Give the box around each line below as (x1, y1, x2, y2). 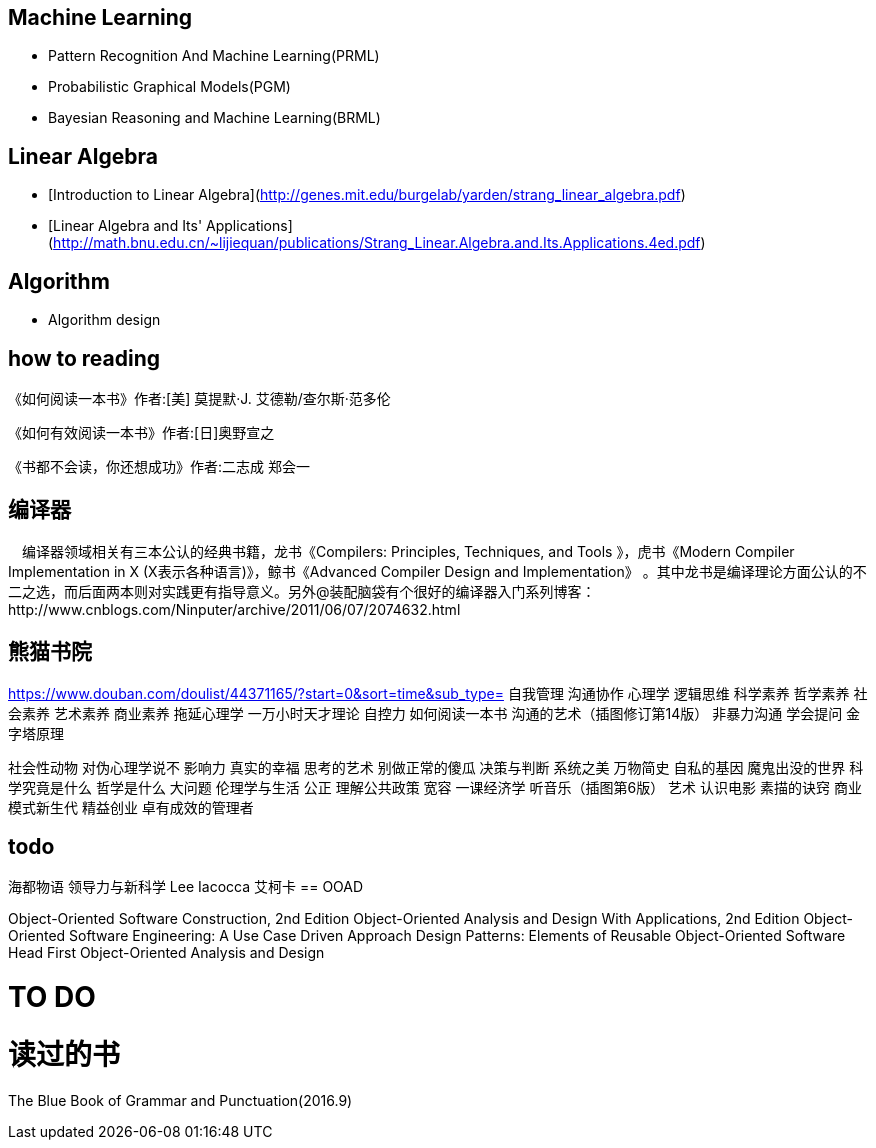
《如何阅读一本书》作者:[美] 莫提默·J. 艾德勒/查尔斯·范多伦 (8, 389, 391, 407)
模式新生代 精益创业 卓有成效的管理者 (8, 798, 254, 816)
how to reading (8, 345, 161, 371)
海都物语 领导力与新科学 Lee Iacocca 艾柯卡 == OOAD (8, 878, 364, 896)
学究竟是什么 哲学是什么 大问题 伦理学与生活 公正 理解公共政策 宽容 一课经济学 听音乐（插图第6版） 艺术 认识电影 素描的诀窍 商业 (8, 778, 862, 796)
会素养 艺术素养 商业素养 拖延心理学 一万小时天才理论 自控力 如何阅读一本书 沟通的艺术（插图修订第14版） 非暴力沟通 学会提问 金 (8, 704, 861, 722)
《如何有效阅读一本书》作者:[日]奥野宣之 (8, 423, 275, 441)
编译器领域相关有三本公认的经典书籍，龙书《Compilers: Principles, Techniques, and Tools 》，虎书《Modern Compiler (21, 542, 795, 560)
